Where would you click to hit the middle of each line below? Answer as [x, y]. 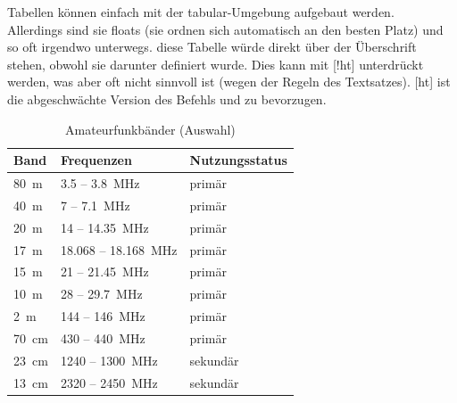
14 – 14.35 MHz [104, 227]
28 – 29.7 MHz [101, 294]
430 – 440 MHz [103, 337]
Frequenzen [96, 160]
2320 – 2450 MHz [109, 382]
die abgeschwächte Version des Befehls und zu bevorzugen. [167, 99]
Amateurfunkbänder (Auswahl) [150, 129]
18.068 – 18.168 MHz [119, 249]
